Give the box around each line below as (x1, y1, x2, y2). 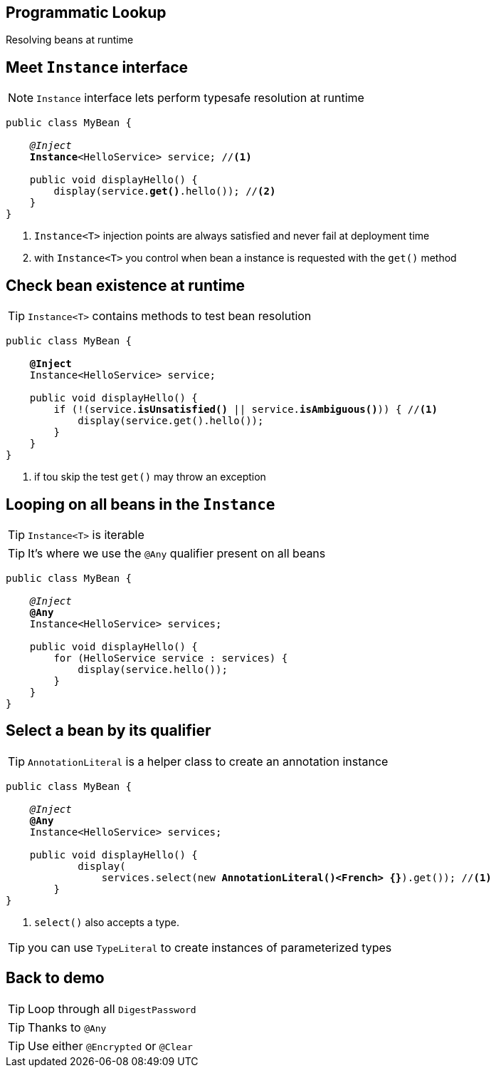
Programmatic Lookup (6, 4, 167, 21)
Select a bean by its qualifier (6, 722, 211, 740)
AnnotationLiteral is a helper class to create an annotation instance (28, 754, 389, 769)
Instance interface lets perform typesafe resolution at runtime (36, 91, 364, 106)
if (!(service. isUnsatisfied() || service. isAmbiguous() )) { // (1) (53, 404, 438, 416)
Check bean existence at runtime (6, 276, 246, 294)
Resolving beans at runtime (6, 34, 134, 46)
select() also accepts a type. (34, 915, 179, 928)
